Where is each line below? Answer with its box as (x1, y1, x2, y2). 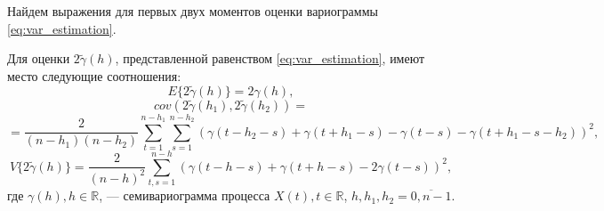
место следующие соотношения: (7, 66, 181, 85)
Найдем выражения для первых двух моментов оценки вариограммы (7, 2, 378, 20)
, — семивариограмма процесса (99, 186, 270, 205)
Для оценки (7, 49, 70, 68)
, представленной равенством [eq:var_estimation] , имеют (115, 49, 425, 68)
